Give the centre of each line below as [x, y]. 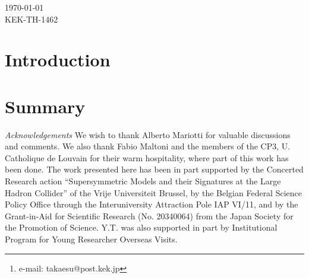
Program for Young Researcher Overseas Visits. [91, 239]
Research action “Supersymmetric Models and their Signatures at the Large [143, 181]
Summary [45, 106]
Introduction [58, 60]
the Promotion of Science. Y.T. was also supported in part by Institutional [141, 227]
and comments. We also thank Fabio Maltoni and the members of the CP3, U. [148, 146]
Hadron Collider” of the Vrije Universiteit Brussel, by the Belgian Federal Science [153, 192]
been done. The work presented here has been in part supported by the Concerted [154, 169]
